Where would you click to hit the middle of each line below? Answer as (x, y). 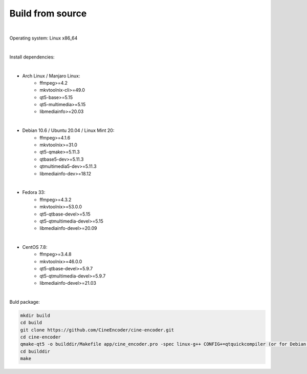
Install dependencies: (32, 57)
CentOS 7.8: (35, 247)
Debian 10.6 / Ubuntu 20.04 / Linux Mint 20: (68, 130)
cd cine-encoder (41, 337)
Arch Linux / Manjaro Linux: (51, 76)
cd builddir (35, 351)
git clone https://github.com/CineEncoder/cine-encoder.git (97, 330)
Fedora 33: (34, 192)
